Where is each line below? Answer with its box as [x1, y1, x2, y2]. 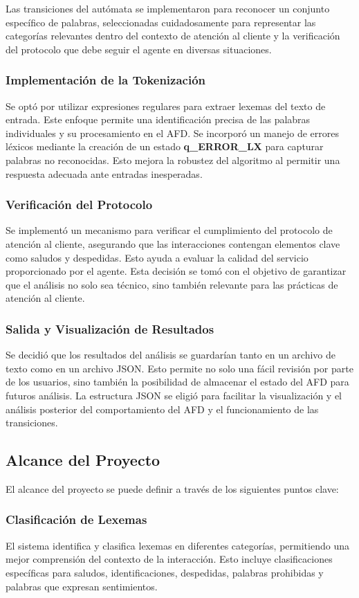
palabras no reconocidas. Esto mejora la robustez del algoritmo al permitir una [6, 152, 340, 167]
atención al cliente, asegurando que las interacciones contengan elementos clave [6, 236, 340, 251]
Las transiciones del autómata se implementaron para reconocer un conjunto [6, 1, 330, 15]
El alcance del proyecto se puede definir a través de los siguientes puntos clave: [6, 481, 339, 496]
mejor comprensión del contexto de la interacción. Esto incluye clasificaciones [6, 552, 333, 566]
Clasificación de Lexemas [6, 511, 147, 528]
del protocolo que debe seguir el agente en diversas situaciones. [6, 42, 272, 56]
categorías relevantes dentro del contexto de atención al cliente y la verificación [6, 28, 340, 43]
